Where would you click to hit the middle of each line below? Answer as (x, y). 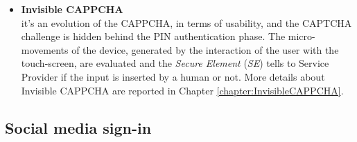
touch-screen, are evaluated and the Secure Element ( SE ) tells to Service (175, 63)
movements (45, 49)
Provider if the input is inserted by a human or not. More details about (173, 76)
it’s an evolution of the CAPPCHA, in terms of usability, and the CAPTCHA (186, 22)
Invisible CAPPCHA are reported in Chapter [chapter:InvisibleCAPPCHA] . (182, 90)
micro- (302, 36)
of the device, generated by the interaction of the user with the (205, 49)
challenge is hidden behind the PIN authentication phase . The (153, 36)
